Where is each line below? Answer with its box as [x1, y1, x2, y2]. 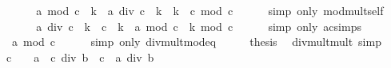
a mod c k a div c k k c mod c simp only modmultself [36, 2, 384, 18]
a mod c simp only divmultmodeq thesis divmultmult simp [11, 33, 381, 50]
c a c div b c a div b [6, 48, 154, 65]
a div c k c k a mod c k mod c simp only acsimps [36, 17, 361, 34]
